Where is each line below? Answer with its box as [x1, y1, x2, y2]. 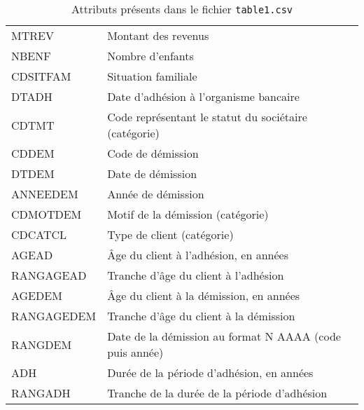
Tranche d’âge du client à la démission [107, 308, 295, 324]
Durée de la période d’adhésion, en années [107, 364, 314, 381]
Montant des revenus [107, 27, 209, 43]
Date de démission [107, 165, 197, 182]
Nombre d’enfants [107, 48, 194, 64]
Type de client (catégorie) [107, 226, 234, 242]
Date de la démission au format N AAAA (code [107, 328, 341, 344]
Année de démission [107, 186, 204, 202]
